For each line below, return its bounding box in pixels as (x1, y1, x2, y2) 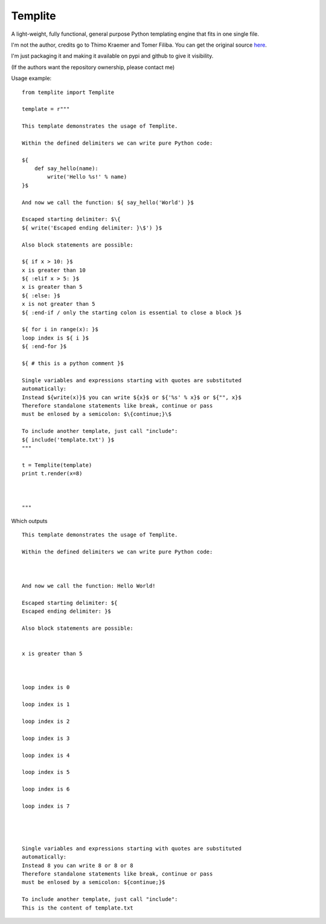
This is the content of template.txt (22, 904, 134, 911)
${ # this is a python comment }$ (22, 360, 124, 366)
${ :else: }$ (22, 292, 60, 299)
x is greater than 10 (22, 266, 86, 274)
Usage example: (11, 74, 52, 82)
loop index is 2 (22, 718, 70, 725)
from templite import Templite (22, 88, 115, 96)
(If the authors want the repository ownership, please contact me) (11, 64, 175, 71)
